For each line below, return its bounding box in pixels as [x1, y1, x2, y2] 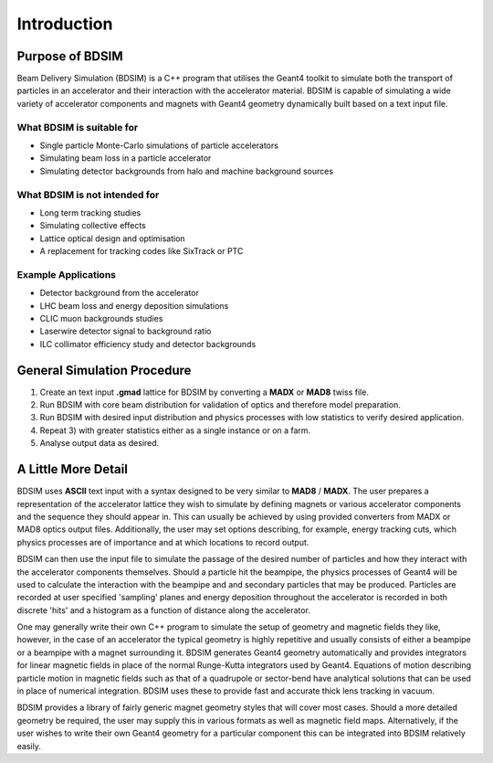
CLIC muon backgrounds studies [39, 313, 163, 323]
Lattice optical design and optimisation [39, 233, 186, 244]
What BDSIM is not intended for [16, 188, 160, 201]
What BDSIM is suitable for [16, 121, 139, 133]
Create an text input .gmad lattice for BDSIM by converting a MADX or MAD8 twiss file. [39, 387, 370, 397]
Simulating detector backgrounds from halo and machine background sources [39, 165, 333, 176]
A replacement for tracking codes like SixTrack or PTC [39, 246, 244, 257]
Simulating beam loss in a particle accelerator [39, 153, 212, 164]
